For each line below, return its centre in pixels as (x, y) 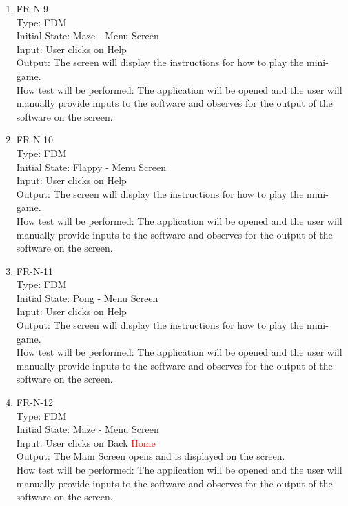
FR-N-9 (32, 8)
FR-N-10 (35, 140)
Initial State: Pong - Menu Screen (87, 297)
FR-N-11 (35, 271)
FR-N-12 (35, 402)
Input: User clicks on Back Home (86, 442)
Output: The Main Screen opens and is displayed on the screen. (151, 456)
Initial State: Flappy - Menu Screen (91, 166)
